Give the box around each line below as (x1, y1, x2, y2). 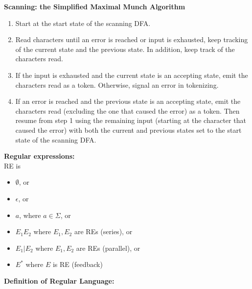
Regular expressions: (4, 151, 75, 161)
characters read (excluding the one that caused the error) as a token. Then (15, 105, 240, 116)
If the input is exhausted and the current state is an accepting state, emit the (15, 70, 248, 80)
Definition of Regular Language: (4, 275, 115, 286)
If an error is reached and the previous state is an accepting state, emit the (15, 96, 241, 106)
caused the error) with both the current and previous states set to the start (15, 124, 242, 135)
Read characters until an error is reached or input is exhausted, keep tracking (15, 34, 248, 45)
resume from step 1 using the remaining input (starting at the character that (15, 115, 246, 125)
